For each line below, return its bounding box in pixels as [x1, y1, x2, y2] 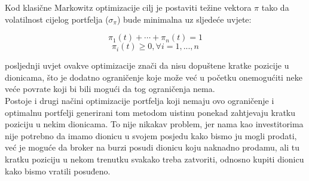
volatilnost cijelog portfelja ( [5, 13, 109, 25]
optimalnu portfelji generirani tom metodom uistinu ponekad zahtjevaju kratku [5, 106, 296, 118]
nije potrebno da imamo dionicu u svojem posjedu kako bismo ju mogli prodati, [5, 129, 297, 142]
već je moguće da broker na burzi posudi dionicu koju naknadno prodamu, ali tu [5, 141, 300, 154]
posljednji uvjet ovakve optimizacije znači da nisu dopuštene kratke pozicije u [5, 59, 289, 72]
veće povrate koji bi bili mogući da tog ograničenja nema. [5, 82, 215, 95]
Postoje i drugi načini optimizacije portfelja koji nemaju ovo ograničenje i [5, 94, 274, 106]
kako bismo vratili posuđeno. [5, 164, 111, 177]
